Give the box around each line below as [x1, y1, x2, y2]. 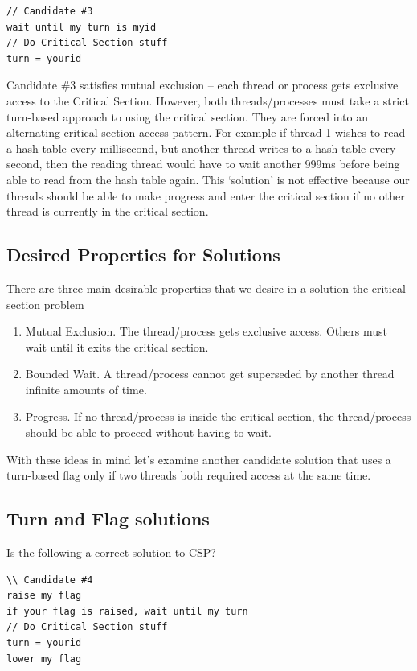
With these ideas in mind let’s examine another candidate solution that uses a [6, 451, 391, 467]
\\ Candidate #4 [6, 574, 93, 586]
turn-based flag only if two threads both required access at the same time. [6, 467, 371, 484]
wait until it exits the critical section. [25, 338, 209, 355]
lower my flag [6, 652, 82, 665]
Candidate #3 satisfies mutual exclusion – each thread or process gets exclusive [6, 76, 399, 93]
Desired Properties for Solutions [6, 242, 280, 267]
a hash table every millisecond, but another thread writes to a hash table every [6, 139, 396, 156]
